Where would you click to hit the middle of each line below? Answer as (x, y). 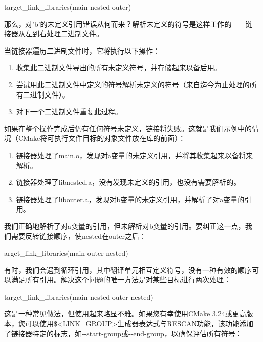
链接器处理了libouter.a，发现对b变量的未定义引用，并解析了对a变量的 (130, 199)
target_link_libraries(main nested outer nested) (79, 296)
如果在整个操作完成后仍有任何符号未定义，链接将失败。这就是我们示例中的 (128, 128)
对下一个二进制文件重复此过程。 (69, 111)
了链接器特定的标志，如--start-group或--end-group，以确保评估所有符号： (123, 333)
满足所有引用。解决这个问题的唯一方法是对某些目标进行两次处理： (121, 280)
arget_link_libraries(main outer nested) (66, 253)
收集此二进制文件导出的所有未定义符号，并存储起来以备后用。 (119, 67)
